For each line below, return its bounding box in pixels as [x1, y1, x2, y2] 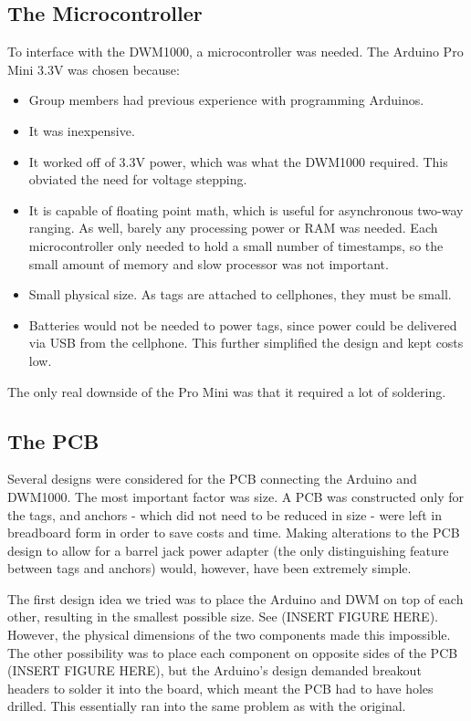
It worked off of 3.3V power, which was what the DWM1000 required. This [28, 152, 448, 171]
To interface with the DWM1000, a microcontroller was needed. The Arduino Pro [7, 42, 464, 61]
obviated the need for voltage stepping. [28, 170, 247, 189]
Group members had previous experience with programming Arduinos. [28, 90, 424, 110]
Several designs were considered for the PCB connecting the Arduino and [7, 469, 417, 488]
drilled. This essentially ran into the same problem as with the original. [7, 696, 406, 716]
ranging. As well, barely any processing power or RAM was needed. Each [28, 218, 438, 237]
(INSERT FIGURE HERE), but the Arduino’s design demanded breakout [7, 661, 422, 680]
